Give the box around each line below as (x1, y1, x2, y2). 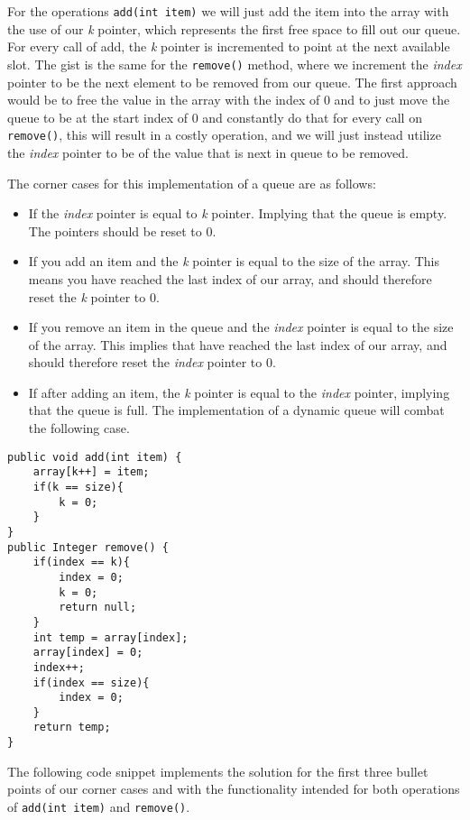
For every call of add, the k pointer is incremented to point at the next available (7, 37, 450, 56)
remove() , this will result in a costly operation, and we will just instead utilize (7, 125, 441, 144)
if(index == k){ (32, 556, 131, 569)
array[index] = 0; (32, 646, 143, 659)
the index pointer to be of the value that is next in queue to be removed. (7, 143, 410, 161)
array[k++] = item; (32, 465, 150, 479)
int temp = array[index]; (32, 631, 189, 644)
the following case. (28, 419, 130, 438)
